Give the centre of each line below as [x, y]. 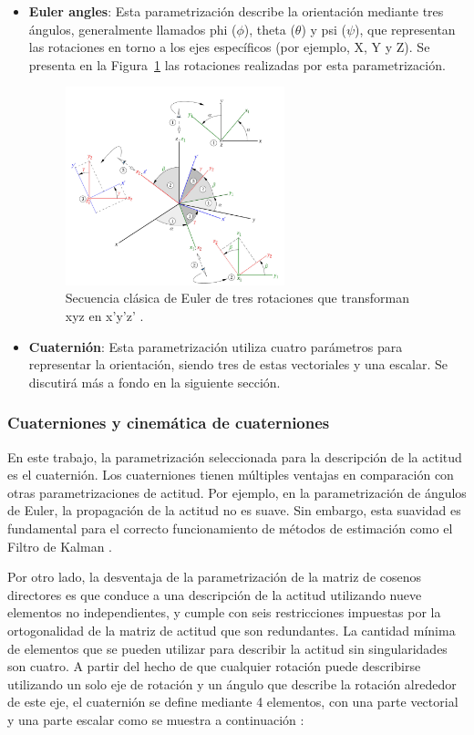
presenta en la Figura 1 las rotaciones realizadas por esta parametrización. [237, 64]
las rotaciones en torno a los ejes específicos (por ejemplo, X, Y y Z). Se [229, 47]
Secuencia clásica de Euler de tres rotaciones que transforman [237, 298]
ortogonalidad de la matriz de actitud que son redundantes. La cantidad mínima [232, 631]
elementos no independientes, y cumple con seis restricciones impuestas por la [224, 612]
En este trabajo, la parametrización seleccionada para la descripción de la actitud [235, 456]
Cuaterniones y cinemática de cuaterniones [169, 423]
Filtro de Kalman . [60, 546]
